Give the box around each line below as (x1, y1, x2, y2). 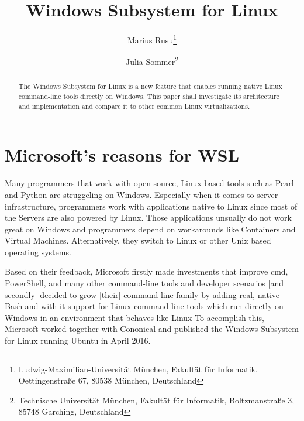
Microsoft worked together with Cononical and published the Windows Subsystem (5, 323, 299, 335)
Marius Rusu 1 (127, 32, 177, 46)
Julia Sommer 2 (125, 54, 179, 68)
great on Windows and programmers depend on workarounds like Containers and (5, 223, 296, 235)
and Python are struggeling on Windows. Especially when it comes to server (5, 188, 278, 200)
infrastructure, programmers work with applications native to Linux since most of (5, 200, 298, 212)
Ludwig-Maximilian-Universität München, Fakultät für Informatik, (18, 362, 258, 375)
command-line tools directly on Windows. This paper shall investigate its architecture (18, 91, 279, 101)
